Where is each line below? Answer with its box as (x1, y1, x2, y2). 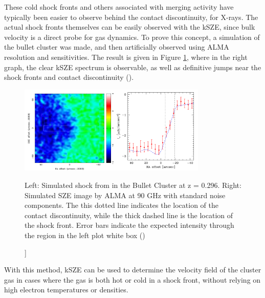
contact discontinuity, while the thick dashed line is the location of (25, 209, 233, 220)
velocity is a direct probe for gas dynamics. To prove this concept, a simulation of (4, 31, 260, 42)
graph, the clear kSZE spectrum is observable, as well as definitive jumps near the (4, 61, 261, 72)
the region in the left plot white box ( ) (25, 229, 145, 240)
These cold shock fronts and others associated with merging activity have (4, 2, 234, 12)
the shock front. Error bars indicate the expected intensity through (25, 220, 234, 230)
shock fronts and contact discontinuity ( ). (4, 72, 134, 82)
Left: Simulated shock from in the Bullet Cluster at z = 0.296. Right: (25, 180, 241, 190)
